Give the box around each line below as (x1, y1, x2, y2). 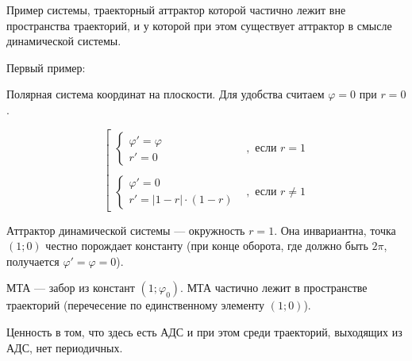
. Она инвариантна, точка (274, 221, 396, 238)
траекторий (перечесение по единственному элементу (6, 297, 265, 313)
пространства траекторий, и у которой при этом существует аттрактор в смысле (6, 17, 392, 33)
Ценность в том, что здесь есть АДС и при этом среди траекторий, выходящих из (6, 324, 402, 340)
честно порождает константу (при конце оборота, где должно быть (45, 237, 368, 254)
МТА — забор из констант (6, 279, 135, 296)
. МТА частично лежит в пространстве (180, 279, 368, 296)
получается (6, 252, 60, 269)
